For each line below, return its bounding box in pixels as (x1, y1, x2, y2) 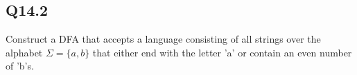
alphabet (6, 45, 43, 59)
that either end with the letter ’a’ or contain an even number (92, 45, 352, 59)
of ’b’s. (6, 58, 34, 73)
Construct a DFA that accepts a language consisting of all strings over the (6, 32, 321, 46)
